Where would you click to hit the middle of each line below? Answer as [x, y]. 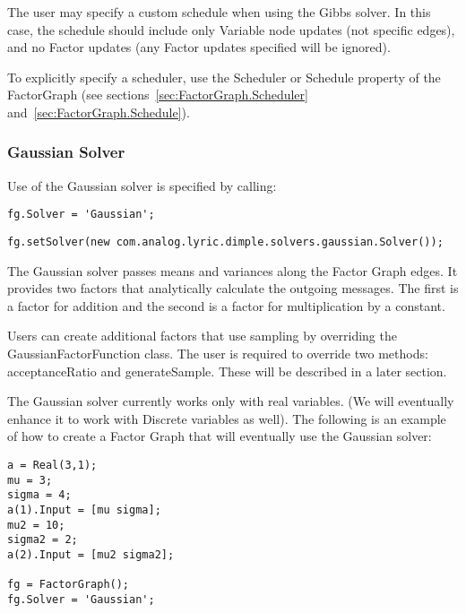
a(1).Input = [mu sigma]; [84, 510]
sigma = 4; [39, 495]
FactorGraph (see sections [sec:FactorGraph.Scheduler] [158, 95]
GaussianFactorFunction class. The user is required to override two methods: [218, 354]
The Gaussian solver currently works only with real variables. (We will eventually [231, 401]
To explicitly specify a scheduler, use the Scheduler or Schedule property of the [224, 77]
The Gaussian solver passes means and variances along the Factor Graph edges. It [233, 270]
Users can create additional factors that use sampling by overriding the [202, 336]
